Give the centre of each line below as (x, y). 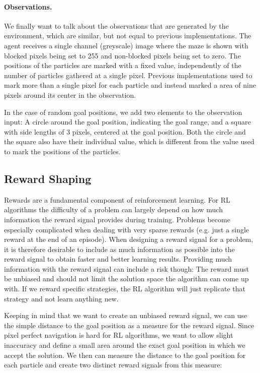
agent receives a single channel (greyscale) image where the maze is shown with (126, 45)
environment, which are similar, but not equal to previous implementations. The (128, 36)
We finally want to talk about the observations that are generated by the (116, 25)
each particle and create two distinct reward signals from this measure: (113, 365)
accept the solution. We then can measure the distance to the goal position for (125, 355)
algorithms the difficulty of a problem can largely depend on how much (113, 209)
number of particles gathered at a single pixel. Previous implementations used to (128, 75)
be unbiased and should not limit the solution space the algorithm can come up (126, 278)
